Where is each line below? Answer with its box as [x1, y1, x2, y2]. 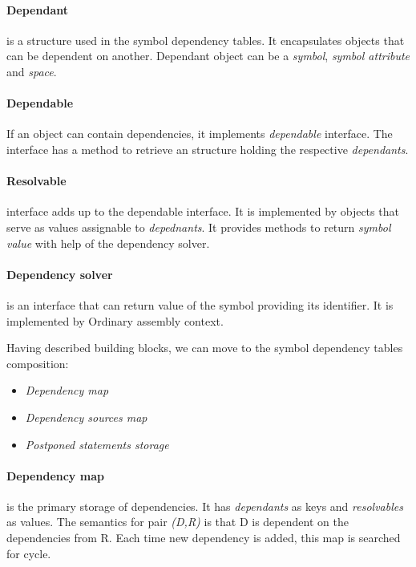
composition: [6, 354, 69, 371]
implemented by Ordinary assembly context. [6, 312, 224, 329]
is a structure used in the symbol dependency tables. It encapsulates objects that [6, 31, 405, 48]
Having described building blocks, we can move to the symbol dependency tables [6, 339, 403, 356]
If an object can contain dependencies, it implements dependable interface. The [6, 125, 393, 142]
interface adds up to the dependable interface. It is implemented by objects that [6, 203, 399, 220]
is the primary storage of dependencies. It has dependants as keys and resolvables [6, 497, 403, 514]
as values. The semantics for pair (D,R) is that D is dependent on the [6, 513, 349, 530]
